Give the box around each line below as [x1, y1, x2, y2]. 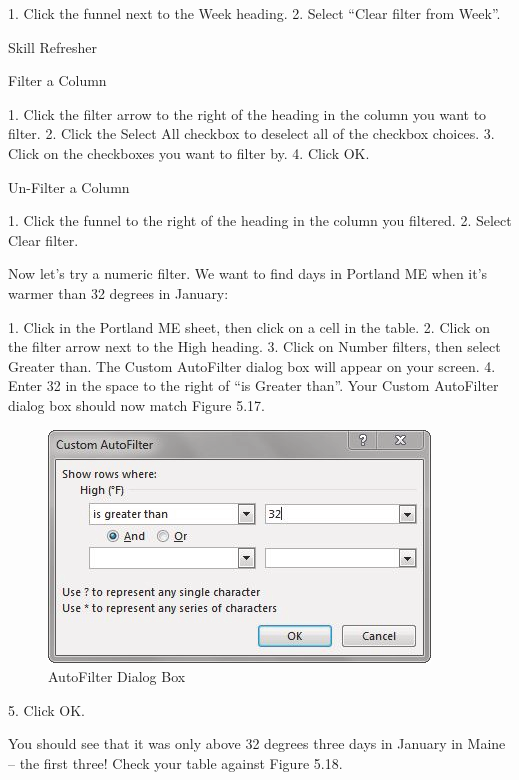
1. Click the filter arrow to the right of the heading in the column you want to [8, 103, 487, 124]
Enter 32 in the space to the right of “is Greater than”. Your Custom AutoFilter [8, 375, 499, 396]
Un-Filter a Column [8, 176, 130, 197]
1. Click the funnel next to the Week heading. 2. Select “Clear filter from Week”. [8, 3, 501, 23]
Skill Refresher [8, 36, 98, 57]
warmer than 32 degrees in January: [8, 282, 229, 303]
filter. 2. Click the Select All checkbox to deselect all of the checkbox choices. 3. [8, 123, 495, 144]
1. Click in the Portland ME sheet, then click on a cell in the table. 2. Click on [8, 316, 490, 337]
